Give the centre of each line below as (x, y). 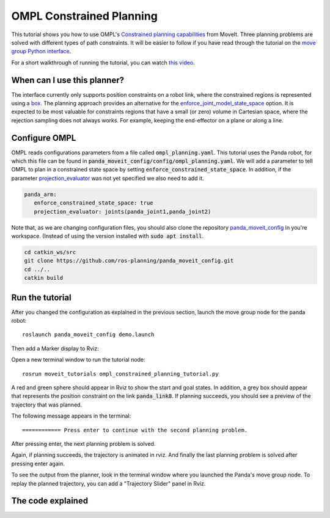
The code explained (50, 501)
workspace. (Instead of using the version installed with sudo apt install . (108, 236)
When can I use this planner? (68, 80)
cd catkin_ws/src (50, 252)
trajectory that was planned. (47, 405)
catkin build (44, 278)
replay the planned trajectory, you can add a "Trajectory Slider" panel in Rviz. (108, 483)
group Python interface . (41, 51)
